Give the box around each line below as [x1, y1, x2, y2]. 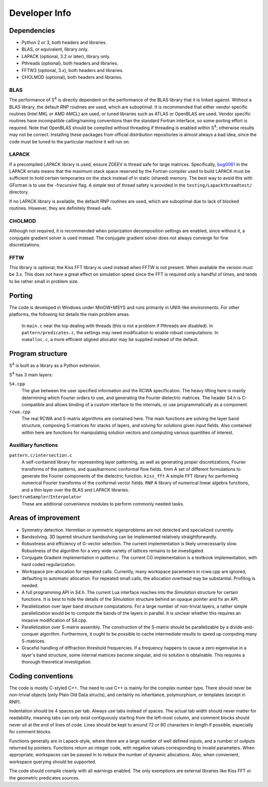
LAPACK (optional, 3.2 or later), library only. [21, 53, 111, 59]
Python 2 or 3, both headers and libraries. [21, 40, 107, 46]
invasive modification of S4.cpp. [21, 617, 88, 623]
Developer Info [9, 7, 71, 18]
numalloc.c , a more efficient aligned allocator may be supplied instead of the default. [21, 337, 199, 343]
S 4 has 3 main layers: [9, 370, 53, 377]
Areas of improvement [9, 514, 80, 522]
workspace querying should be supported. [9, 759, 97, 765]
